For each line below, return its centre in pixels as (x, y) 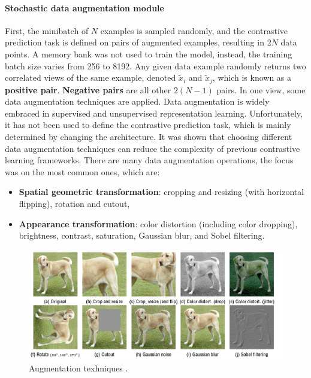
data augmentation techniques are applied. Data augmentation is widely (137, 101)
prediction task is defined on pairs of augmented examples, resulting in (135, 42)
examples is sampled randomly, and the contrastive (194, 30)
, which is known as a (252, 77)
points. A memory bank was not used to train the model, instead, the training (149, 54)
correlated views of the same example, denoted (90, 77)
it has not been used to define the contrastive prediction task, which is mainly (148, 125)
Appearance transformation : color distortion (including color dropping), (158, 223)
